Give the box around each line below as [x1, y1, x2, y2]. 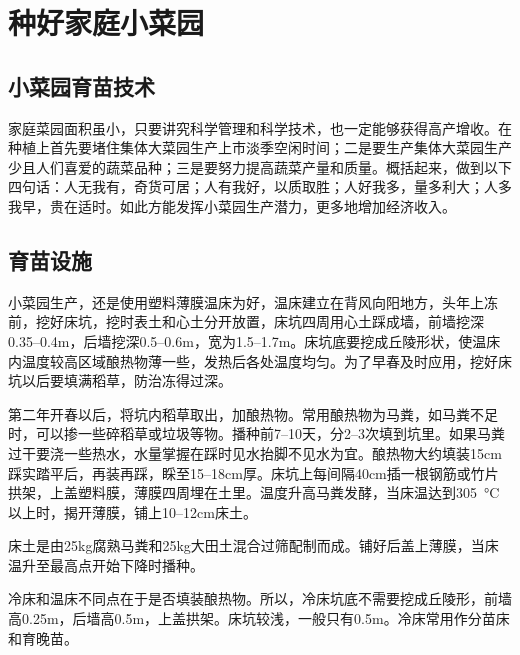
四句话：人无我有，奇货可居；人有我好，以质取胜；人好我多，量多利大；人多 [8, 176, 512, 197]
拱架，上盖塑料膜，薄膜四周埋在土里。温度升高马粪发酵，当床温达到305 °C [8, 482, 500, 503]
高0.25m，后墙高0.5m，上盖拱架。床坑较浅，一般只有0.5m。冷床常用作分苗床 [8, 608, 510, 629]
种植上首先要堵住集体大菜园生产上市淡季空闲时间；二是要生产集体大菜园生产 [8, 137, 512, 158]
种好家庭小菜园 [8, 2, 205, 43]
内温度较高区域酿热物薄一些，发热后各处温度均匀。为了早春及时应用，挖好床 [8, 350, 512, 371]
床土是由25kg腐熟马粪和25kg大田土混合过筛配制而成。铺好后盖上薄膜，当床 [8, 535, 499, 556]
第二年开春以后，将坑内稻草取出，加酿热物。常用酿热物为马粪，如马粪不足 [8, 403, 498, 424]
